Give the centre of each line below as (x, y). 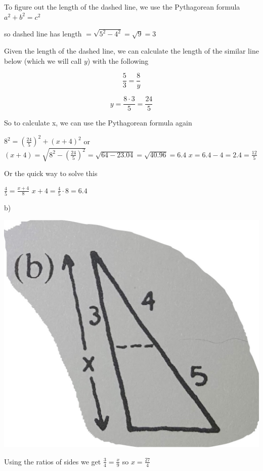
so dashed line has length (43, 34)
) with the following (118, 60)
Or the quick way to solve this (51, 173)
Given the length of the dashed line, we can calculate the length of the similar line (131, 51)
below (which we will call (43, 60)
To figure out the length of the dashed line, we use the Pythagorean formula (122, 7)
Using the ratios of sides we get (53, 461)
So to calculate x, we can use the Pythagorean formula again (98, 123)
